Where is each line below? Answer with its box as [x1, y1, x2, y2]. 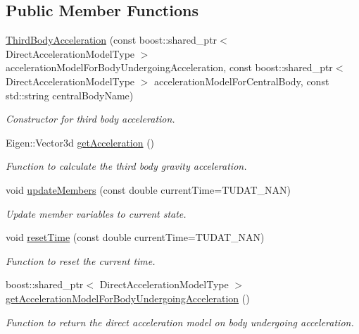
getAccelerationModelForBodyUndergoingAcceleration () [6, 290, 250, 305]
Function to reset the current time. [6, 253, 156, 268]
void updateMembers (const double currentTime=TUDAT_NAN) [6, 182, 291, 197]
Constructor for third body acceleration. [6, 111, 175, 126]
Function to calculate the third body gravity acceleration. [6, 159, 247, 173]
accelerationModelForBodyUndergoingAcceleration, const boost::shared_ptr [6, 60, 333, 75]
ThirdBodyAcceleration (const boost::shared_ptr [6, 32, 218, 47]
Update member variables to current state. [6, 206, 187, 221]
